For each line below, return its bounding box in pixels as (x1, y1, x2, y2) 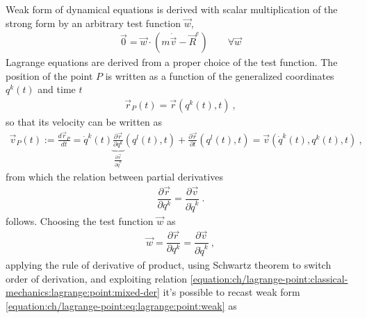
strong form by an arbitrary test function (6, 15, 181, 30)
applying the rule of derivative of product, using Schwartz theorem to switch (6, 258, 332, 272)
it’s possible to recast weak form (163, 285, 300, 299)
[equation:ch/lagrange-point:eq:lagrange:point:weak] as (6, 298, 237, 312)
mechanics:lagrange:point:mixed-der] (6, 285, 160, 299)
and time (38, 82, 76, 97)
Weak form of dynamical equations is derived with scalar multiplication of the (6, 2, 338, 16)
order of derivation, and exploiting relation (6, 271, 188, 285)
